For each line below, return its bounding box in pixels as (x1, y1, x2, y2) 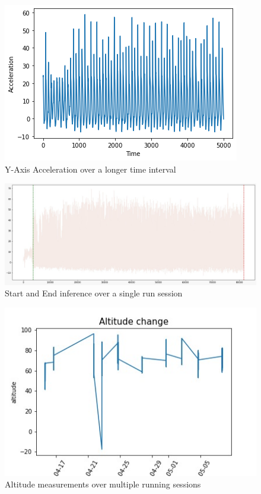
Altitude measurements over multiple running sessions (5, 478, 201, 490)
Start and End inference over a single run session (5, 287, 183, 299)
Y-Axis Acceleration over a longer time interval (5, 162, 176, 175)
